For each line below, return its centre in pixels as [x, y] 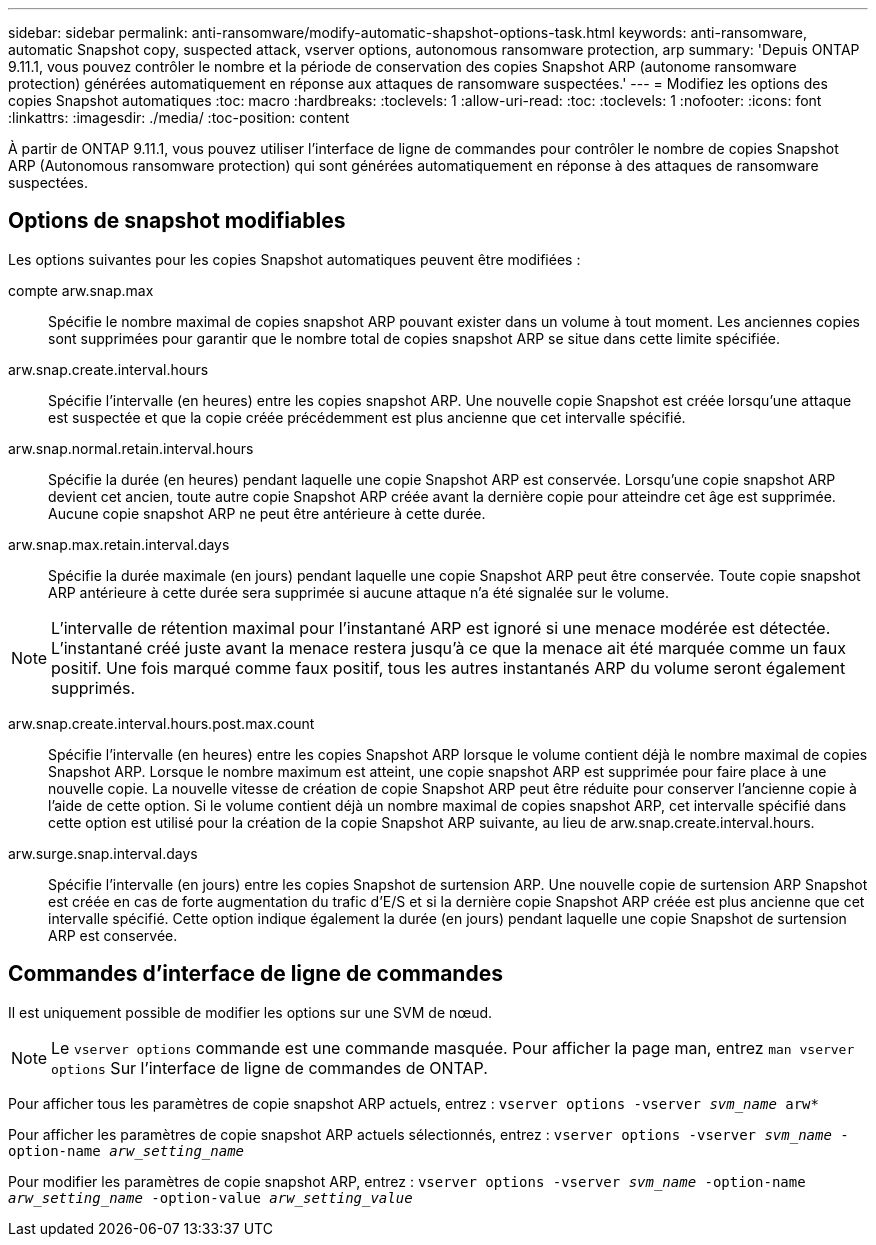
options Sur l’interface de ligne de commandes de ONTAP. [269, 1067]
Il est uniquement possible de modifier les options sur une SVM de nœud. [250, 1012]
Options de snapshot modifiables [177, 221]
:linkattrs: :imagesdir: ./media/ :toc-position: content [179, 117]
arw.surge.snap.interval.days [103, 853]
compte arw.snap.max [81, 290]
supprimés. [93, 687]
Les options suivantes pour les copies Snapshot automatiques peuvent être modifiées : [294, 259]
